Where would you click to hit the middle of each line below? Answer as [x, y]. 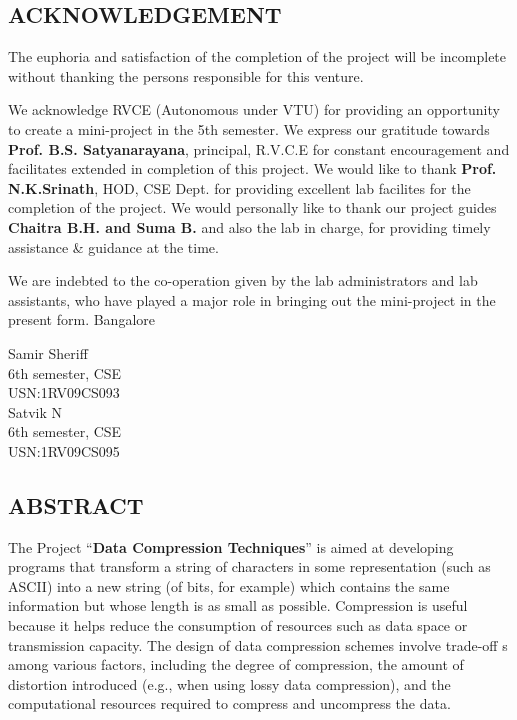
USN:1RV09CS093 [64, 392]
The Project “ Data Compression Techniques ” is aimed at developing [231, 546]
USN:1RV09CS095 [64, 450]
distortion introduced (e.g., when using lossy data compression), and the [229, 683]
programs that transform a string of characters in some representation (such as [249, 566]
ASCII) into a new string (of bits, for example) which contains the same [229, 585]
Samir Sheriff [48, 352]
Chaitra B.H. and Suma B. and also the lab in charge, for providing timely [249, 226]
